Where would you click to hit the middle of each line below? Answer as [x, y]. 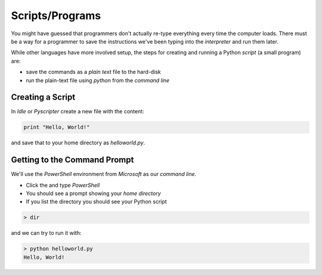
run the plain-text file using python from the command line [98, 80]
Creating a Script [43, 98]
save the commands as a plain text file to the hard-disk [93, 72]
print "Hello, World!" [57, 127]
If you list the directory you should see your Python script [96, 202]
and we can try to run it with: [46, 233]
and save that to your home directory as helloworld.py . [78, 143]
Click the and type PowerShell [63, 185]
